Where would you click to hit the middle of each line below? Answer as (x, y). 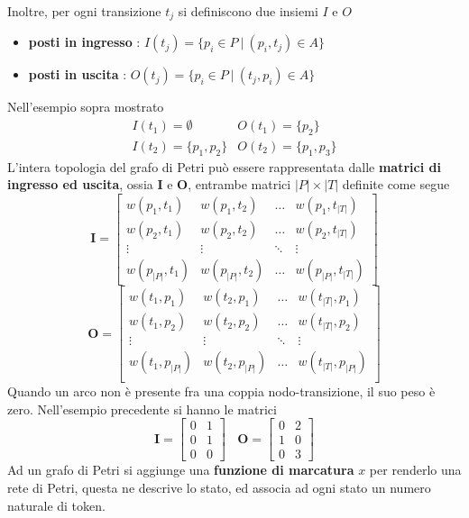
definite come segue (396, 184)
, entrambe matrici (239, 184)
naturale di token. (56, 505)
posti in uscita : (78, 74)
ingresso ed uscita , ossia (80, 184)
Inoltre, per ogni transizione (84, 11)
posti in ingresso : (84, 42)
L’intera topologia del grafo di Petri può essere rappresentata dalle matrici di (224, 166)
